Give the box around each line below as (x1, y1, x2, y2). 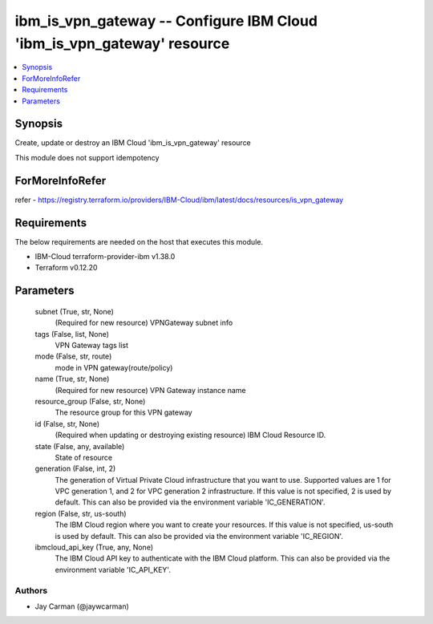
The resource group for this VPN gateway (55, 407, 192, 417)
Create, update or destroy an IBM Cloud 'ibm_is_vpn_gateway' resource (14, 138, 252, 148)
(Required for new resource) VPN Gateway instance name (55, 385, 246, 395)
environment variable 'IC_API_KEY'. (55, 565, 172, 574)
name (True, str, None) (34, 374, 110, 384)
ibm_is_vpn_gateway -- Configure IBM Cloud (14, 12, 318, 30)
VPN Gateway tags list (55, 340, 128, 350)
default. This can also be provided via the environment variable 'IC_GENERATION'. (55, 497, 326, 507)
